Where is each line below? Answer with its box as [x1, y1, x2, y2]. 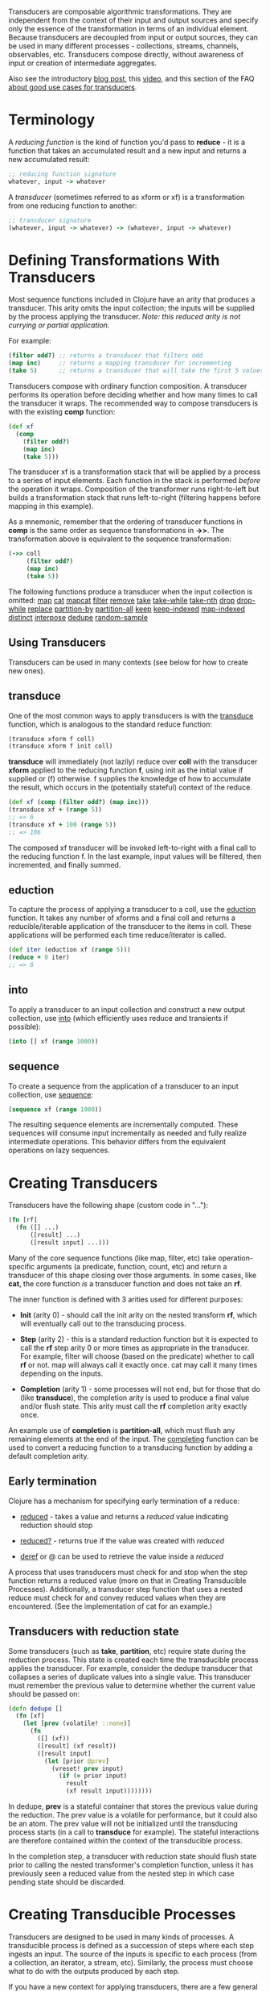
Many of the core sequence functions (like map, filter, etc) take [8, 1253, 217, 1263]
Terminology [8, 110, 95, 129]
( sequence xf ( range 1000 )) [8, 1105, 103, 1114]
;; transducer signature [8, 216, 92, 224]
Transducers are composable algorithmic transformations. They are [8, 7, 232, 16]
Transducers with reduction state [8, 1625, 179, 1639]
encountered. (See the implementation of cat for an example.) [8, 1601, 213, 1611]
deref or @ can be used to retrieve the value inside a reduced [19, 1552, 223, 1561]
